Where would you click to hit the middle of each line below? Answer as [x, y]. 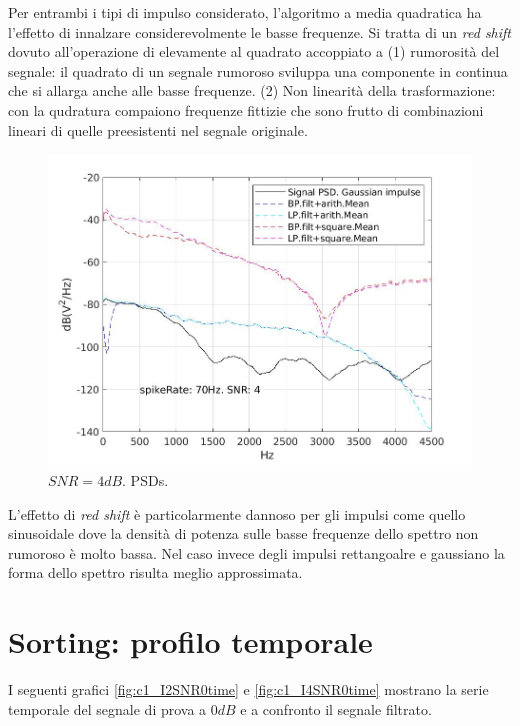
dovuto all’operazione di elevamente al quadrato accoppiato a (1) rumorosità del [254, 51]
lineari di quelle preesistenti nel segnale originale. [158, 129]
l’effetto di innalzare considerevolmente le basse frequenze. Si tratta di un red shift [260, 31]
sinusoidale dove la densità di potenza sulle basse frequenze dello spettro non [243, 533]
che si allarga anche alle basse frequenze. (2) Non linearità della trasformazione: [252, 90]
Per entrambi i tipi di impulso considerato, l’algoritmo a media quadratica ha [245, 12]
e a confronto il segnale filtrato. [336, 708]
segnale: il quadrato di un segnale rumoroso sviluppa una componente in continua [258, 70]
